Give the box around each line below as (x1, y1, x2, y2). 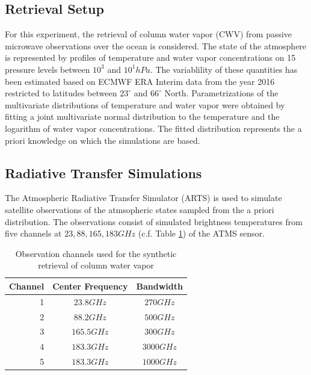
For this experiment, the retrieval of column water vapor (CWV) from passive (5, 28, 292, 40)
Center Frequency (52, 279, 128, 292)
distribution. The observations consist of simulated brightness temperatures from (5, 215, 303, 228)
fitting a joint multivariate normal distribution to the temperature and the (5, 110, 280, 123)
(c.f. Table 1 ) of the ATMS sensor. (138, 227, 265, 240)
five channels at (5, 227, 62, 240)
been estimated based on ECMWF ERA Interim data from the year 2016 (5, 75, 275, 87)
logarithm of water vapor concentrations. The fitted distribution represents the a (5, 122, 302, 134)
